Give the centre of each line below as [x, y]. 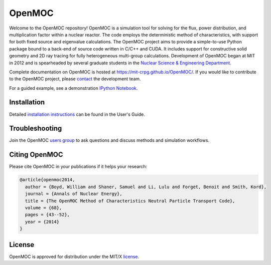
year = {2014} [42, 222]
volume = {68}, [44, 208]
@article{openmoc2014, [47, 180]
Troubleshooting [36, 129]
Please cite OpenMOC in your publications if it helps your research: [78, 167]
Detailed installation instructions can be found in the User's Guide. [77, 114]
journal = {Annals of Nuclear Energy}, [74, 194]
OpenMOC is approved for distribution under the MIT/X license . [74, 257]
